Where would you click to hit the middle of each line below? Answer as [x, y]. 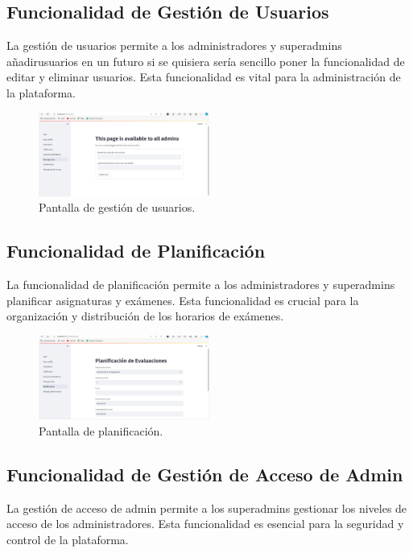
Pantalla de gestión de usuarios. [117, 207]
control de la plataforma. [68, 539]
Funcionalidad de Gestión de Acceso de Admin [205, 474]
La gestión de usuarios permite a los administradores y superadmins [174, 45]
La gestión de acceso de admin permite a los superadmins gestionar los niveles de [207, 508]
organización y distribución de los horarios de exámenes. [145, 316]
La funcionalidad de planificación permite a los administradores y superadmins [201, 285]
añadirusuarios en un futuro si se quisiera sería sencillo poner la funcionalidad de [206, 61]
